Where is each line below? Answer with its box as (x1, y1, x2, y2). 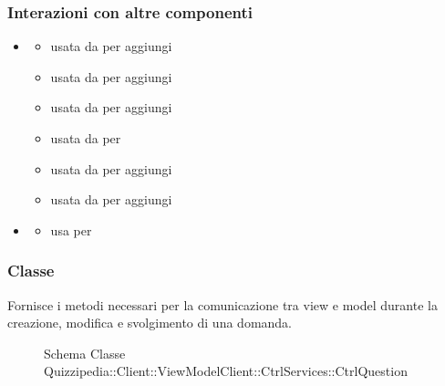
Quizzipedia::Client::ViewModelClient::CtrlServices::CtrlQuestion (44, 361, 408, 381)
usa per (50, 220, 92, 239)
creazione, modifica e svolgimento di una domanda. (7, 313, 293, 332)
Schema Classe (44, 343, 126, 362)
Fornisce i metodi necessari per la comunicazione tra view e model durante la (7, 295, 438, 314)
